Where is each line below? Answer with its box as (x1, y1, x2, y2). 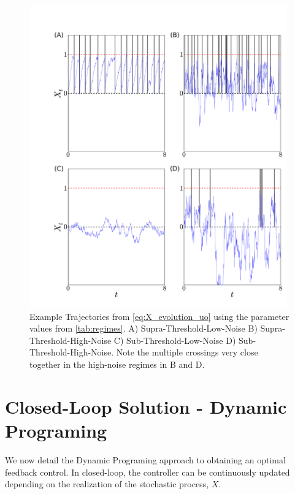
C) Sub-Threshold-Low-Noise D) (113, 333, 236, 346)
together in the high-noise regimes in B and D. (29, 358, 205, 371)
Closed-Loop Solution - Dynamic (5, 393, 287, 419)
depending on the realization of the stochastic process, (5, 477, 209, 490)
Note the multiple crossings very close (116, 346, 258, 359)
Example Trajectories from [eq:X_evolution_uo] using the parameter (29, 310, 289, 322)
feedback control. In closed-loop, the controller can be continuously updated (5, 465, 290, 478)
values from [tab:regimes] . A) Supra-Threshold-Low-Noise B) (29, 322, 258, 335)
